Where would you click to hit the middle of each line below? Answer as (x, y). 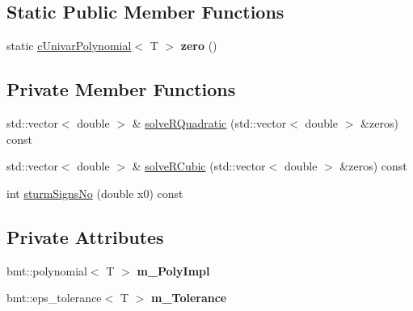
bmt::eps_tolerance (54, 298)
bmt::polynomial (47, 270)
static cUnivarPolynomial (69, 46)
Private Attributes (85, 236)
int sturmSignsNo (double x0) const (95, 193)
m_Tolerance (189, 298)
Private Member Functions (121, 89)
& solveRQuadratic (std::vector (209, 123)
